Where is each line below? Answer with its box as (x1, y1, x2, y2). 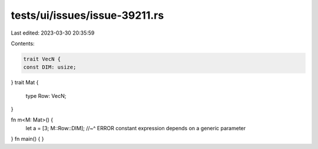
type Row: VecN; (25, 92, 67, 99)
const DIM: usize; (23, 64, 77, 70)
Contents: (11, 40, 35, 47)
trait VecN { (23, 56, 61, 62)
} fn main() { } (11, 136, 44, 143)
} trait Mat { (11, 79, 39, 86)
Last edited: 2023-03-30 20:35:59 (11, 29, 95, 36)
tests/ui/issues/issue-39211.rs (11, 9, 164, 22)
